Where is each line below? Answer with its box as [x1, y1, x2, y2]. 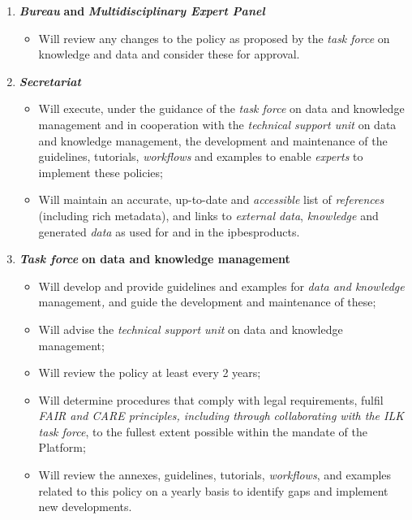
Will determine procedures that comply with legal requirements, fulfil [38, 391, 384, 408]
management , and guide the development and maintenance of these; [38, 293, 376, 310]
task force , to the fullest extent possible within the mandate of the [38, 422, 367, 440]
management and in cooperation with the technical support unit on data [38, 115, 397, 132]
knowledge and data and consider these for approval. [38, 45, 300, 63]
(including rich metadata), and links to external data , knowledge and [38, 206, 379, 223]
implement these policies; [38, 163, 163, 180]
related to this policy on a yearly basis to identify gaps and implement [38, 482, 388, 499]
